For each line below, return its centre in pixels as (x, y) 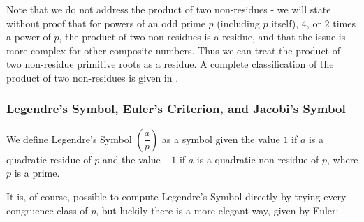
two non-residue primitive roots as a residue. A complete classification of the (170, 64)
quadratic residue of (49, 159)
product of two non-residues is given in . (93, 77)
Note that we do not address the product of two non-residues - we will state (169, 9)
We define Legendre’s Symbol (69, 139)
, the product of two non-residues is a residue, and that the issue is (202, 37)
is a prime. (37, 173)
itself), (285, 23)
